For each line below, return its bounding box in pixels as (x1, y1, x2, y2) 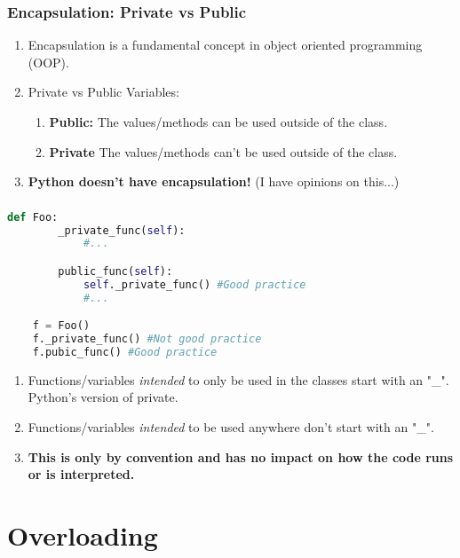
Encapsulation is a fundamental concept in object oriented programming (28, 35, 423, 54)
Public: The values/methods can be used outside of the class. (49, 113, 388, 130)
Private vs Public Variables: (28, 83, 179, 101)
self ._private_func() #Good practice (83, 278, 306, 291)
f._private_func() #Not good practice (32, 333, 262, 346)
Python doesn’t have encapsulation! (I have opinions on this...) (28, 172, 400, 191)
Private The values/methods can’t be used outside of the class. (49, 142, 398, 161)
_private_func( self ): (58, 224, 186, 237)
